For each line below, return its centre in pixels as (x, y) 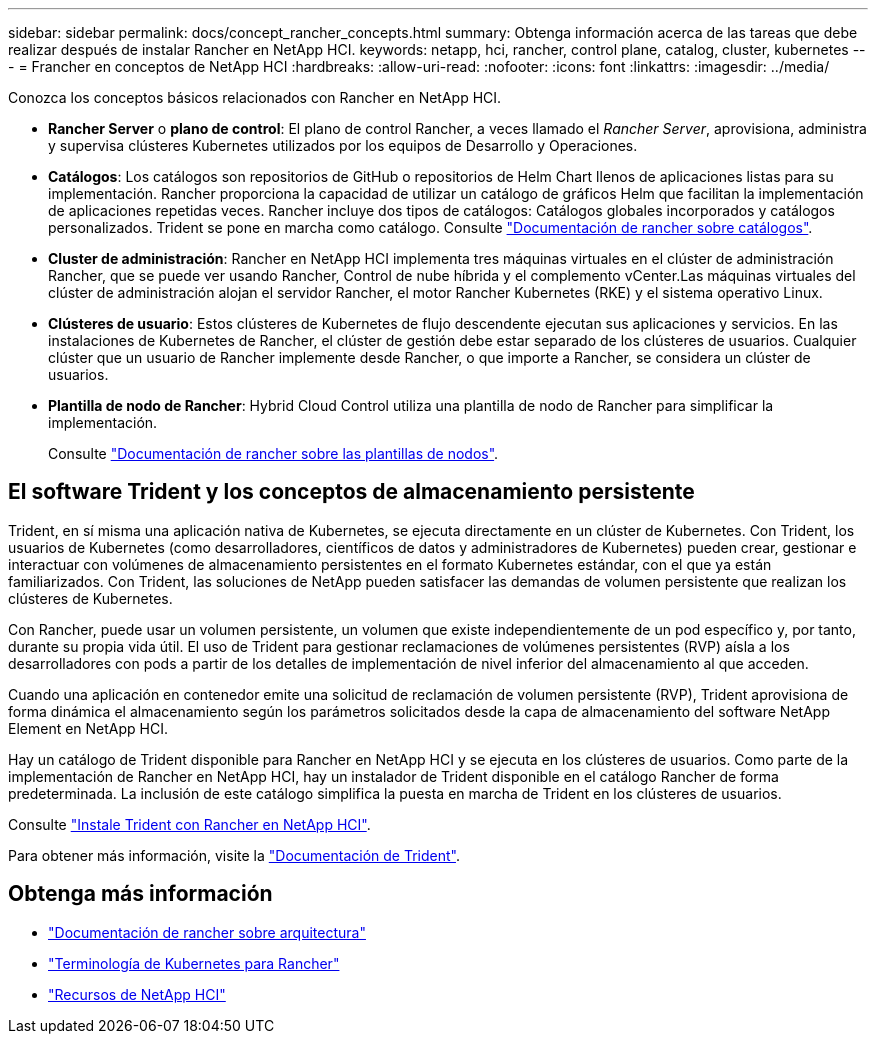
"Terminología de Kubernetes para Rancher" (194, 963)
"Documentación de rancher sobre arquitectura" (207, 932)
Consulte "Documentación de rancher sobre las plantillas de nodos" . (273, 453)
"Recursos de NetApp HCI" (137, 994)
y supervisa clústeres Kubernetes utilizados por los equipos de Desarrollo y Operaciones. (343, 145)
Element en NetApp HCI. (88, 728)
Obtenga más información (140, 894)
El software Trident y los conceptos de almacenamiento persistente (351, 492)
